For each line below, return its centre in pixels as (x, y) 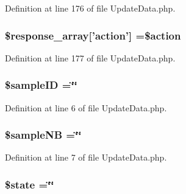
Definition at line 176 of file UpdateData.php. (90, 8)
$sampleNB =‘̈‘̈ (43, 135)
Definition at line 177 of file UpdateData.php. (90, 57)
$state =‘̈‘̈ (30, 184)
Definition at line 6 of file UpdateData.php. (86, 107)
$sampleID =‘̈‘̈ (41, 85)
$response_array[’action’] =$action (93, 35)
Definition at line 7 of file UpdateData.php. (86, 157)
